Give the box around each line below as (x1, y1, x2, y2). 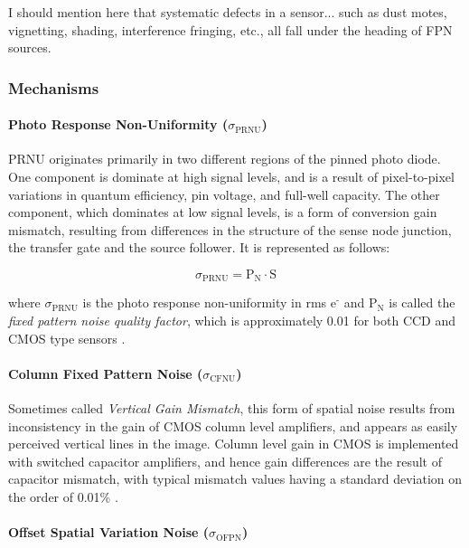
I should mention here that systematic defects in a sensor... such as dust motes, (8, 3, 447, 21)
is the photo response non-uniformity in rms (82, 293, 327, 312)
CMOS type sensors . (8, 328, 126, 347)
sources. (8, 38, 52, 57)
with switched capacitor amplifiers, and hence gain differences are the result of (8, 451, 442, 470)
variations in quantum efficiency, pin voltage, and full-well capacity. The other (8, 184, 440, 203)
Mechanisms (8, 76, 99, 99)
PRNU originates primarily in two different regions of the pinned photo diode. (8, 149, 441, 168)
